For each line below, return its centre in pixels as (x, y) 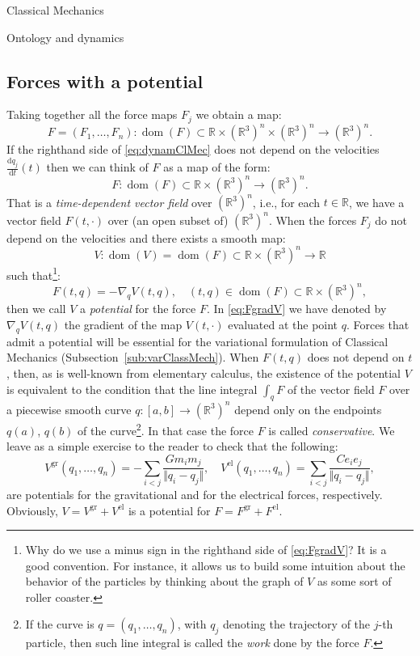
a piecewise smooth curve (69, 409)
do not (391, 220)
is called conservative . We (332, 430)
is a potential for (169, 510)
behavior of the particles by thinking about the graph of (164, 581)
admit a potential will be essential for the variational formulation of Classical (197, 341)
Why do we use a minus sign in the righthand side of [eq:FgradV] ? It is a (206, 550)
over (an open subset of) (168, 220)
